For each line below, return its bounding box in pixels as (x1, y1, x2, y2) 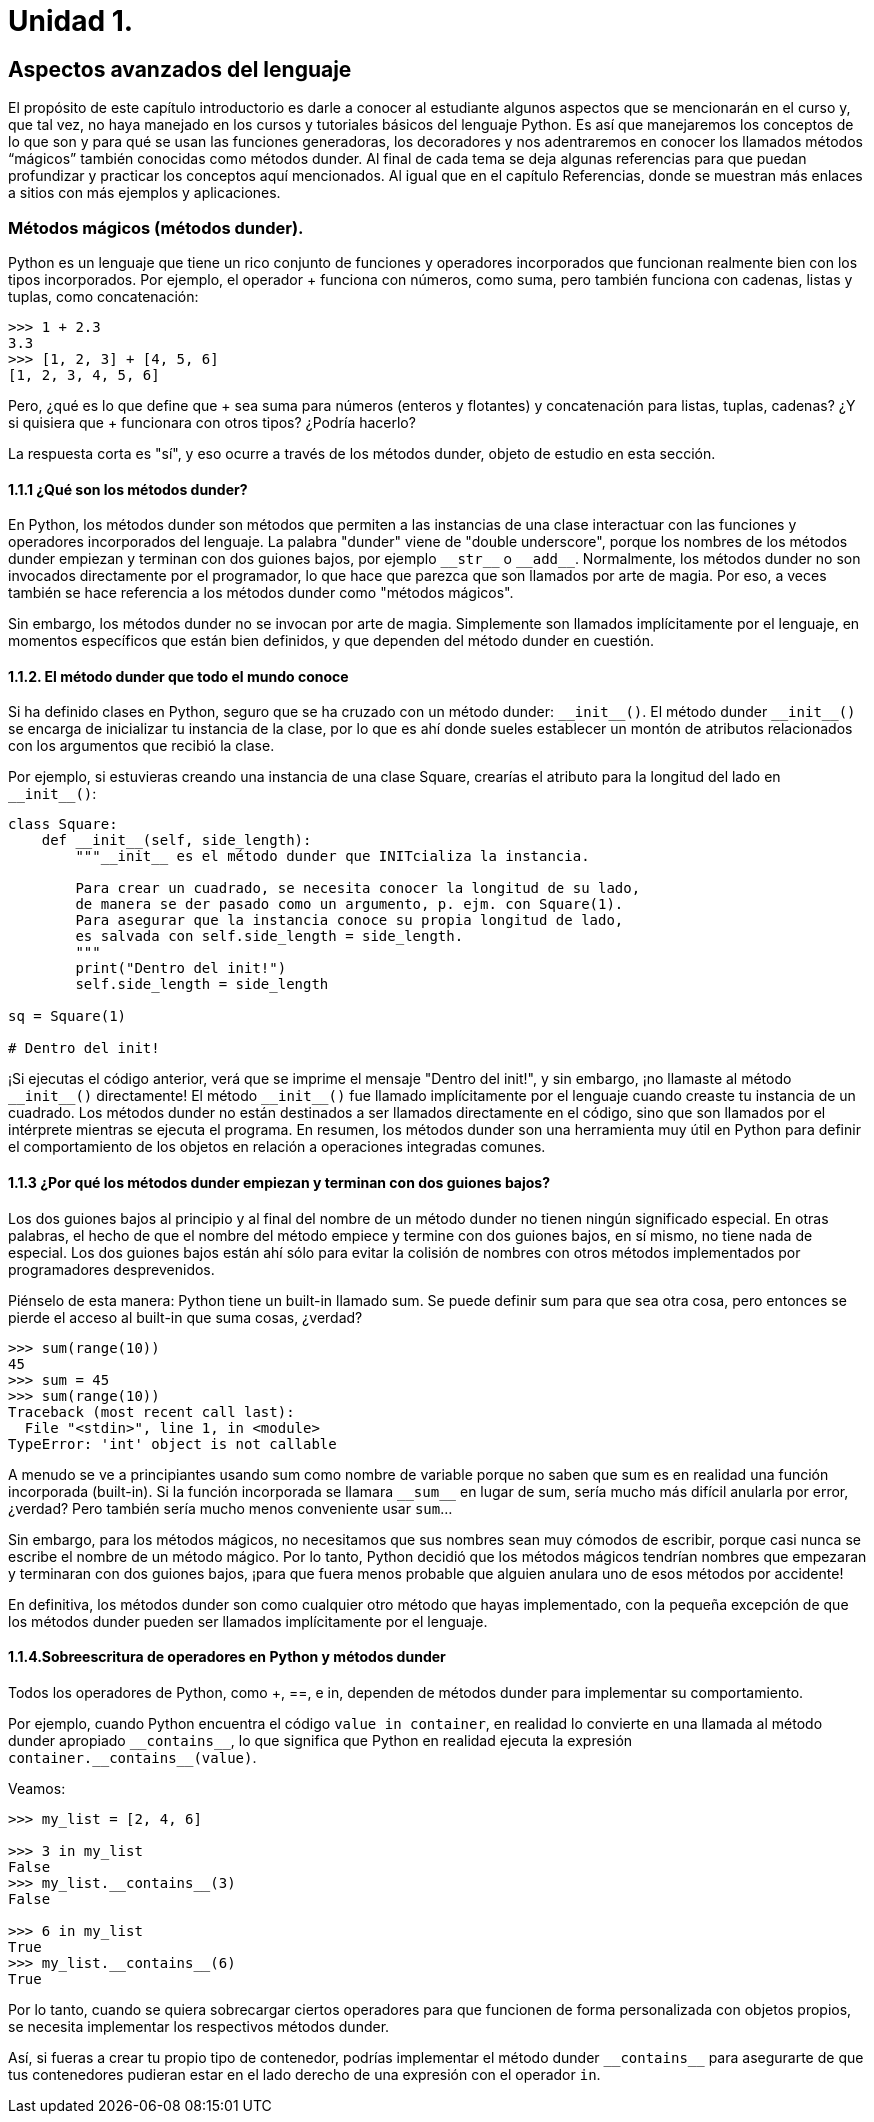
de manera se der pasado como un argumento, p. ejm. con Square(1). (75, 896, 624, 913)
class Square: (8, 816, 118, 833)
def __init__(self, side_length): (41, 832, 312, 849)
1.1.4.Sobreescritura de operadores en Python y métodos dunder (8, 1648, 446, 1666)
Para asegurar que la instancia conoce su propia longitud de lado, (75, 912, 624, 929)
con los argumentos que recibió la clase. (8, 737, 275, 755)
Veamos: (8, 1779, 66, 1797)
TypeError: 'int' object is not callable (8, 1435, 337, 1452)
